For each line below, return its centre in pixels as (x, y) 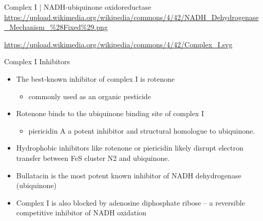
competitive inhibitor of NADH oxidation (81, 213)
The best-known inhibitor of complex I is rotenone (96, 78)
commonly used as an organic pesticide (90, 96)
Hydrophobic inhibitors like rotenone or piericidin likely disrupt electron (130, 148)
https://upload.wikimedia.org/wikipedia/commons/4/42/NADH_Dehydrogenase (131, 17)
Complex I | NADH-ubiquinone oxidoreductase (78, 7)
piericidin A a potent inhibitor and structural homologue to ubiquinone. (142, 130)
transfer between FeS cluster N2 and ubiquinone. (93, 158)
